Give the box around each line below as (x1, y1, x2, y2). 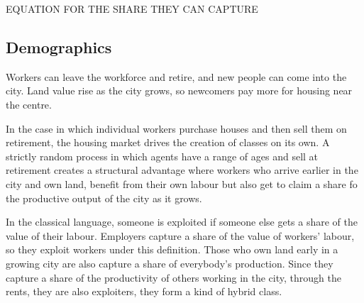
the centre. (6, 97, 52, 111)
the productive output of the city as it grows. (6, 190, 202, 205)
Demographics (6, 35, 112, 57)
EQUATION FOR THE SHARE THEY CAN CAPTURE (6, 1, 258, 16)
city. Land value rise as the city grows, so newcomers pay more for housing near (6, 83, 353, 98)
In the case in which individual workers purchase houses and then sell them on (6, 121, 347, 136)
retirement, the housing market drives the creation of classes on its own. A (6, 135, 330, 150)
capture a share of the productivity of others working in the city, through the (6, 270, 341, 285)
